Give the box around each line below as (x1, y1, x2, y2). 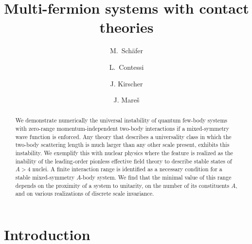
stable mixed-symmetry (15, 173, 75, 182)
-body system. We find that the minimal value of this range (81, 173, 232, 182)
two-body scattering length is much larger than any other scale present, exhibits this (15, 141, 230, 149)
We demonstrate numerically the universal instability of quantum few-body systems (15, 116, 227, 124)
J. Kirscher (110, 78, 143, 88)
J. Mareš (113, 95, 140, 105)
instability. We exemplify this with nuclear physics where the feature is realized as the (15, 149, 233, 157)
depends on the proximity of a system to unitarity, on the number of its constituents (15, 181, 230, 189)
